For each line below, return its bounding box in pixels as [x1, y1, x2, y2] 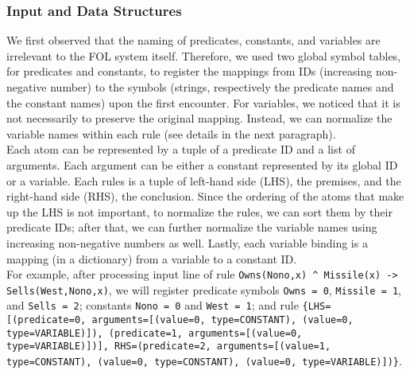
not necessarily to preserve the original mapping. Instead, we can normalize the [6, 110, 393, 127]
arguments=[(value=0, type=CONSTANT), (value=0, [91, 314, 354, 326]
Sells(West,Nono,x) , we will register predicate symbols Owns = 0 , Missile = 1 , [6, 281, 402, 298]
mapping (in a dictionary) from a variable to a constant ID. [6, 250, 297, 267]
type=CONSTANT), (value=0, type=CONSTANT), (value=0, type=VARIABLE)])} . [6, 353, 402, 369]
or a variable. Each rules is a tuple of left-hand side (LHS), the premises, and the [6, 172, 401, 189]
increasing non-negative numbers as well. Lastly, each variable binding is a [6, 234, 368, 251]
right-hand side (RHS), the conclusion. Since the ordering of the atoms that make [6, 188, 404, 205]
